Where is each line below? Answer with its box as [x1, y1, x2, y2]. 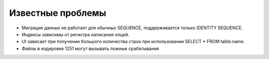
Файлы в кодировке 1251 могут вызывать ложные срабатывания [21, 45, 159, 52]
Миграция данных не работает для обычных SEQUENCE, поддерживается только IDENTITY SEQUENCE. [21, 25, 243, 31]
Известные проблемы [9, 7, 107, 18]
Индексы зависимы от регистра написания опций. [21, 31, 130, 37]
